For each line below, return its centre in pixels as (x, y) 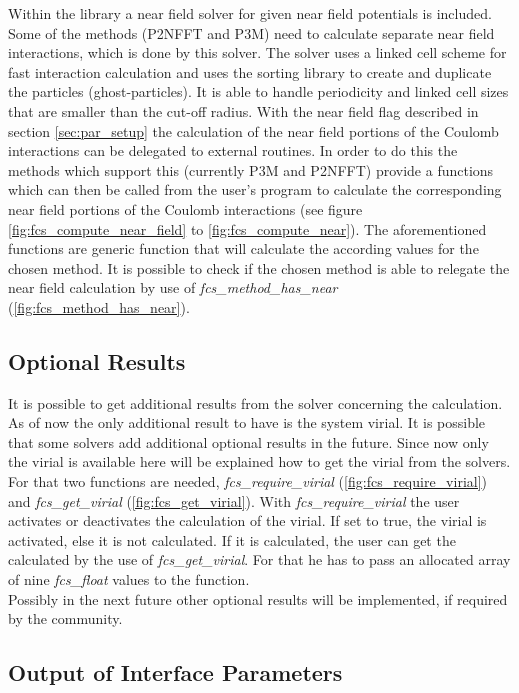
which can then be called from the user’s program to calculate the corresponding (255, 189)
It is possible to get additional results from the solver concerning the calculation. (255, 402)
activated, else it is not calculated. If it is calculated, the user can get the (232, 539)
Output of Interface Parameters (175, 672)
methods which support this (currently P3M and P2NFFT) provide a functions (251, 169)
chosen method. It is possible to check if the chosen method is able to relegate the (259, 267)
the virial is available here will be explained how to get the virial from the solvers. (259, 461)
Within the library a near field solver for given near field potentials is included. (250, 13)
